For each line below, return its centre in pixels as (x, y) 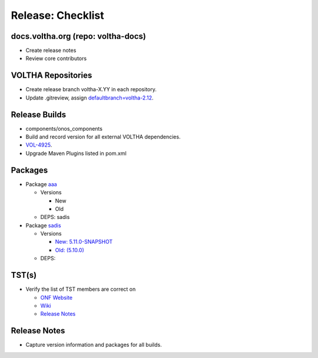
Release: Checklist (57, 15)
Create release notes (51, 51)
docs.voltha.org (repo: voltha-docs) (79, 36)
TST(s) (24, 275)
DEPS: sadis (55, 217)
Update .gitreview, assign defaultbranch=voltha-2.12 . (90, 98)
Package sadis (43, 225)
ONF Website (57, 297)
